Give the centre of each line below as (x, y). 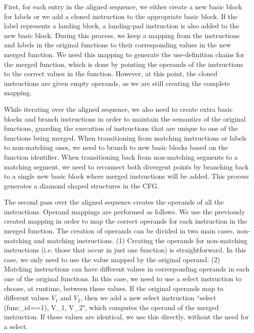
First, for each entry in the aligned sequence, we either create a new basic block (123, 6)
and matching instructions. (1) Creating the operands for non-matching (141, 240)
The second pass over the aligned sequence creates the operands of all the (114, 202)
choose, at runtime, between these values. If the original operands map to (114, 288)
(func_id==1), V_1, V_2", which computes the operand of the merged (111, 307)
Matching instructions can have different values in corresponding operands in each (127, 269)
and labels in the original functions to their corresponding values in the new (117, 45)
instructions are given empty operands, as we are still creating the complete (117, 83)
